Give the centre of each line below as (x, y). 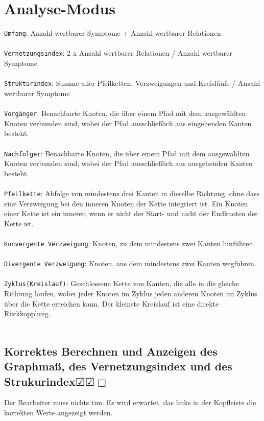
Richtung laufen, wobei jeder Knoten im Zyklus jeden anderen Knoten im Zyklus (131, 294)
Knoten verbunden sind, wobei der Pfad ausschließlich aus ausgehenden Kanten (128, 163)
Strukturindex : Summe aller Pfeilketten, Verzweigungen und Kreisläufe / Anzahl (132, 83)
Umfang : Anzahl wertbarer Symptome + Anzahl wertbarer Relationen (113, 33)
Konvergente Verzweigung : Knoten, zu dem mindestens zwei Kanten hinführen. (130, 243)
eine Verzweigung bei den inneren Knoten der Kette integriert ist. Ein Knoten (126, 203)
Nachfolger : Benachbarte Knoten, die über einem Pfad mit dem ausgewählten (127, 153)
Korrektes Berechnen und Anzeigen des (111, 351)
